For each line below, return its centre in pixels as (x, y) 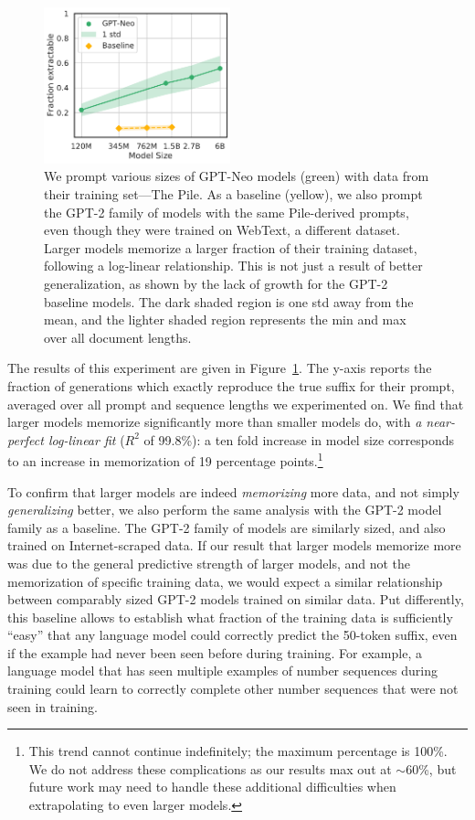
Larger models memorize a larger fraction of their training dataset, (231, 247)
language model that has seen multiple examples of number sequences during (223, 671)
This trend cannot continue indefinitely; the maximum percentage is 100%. (238, 751)
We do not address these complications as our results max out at (210, 768)
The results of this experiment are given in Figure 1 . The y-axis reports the (220, 368)
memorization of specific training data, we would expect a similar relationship (225, 581)
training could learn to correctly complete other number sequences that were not (233, 689)
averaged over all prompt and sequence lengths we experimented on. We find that (236, 404)
